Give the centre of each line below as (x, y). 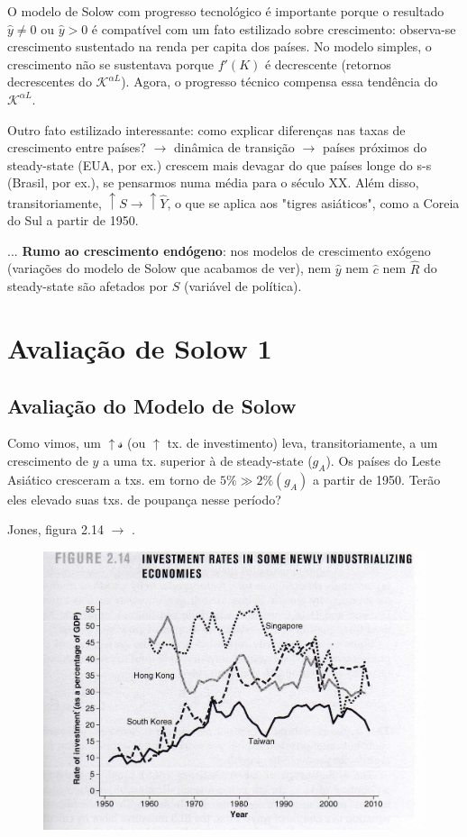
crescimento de (48, 460)
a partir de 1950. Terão (377, 479)
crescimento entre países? (77, 147)
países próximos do (375, 147)
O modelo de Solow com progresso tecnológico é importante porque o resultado (226, 11)
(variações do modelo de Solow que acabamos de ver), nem (169, 268)
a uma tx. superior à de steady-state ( (208, 460)
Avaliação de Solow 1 (140, 347)
